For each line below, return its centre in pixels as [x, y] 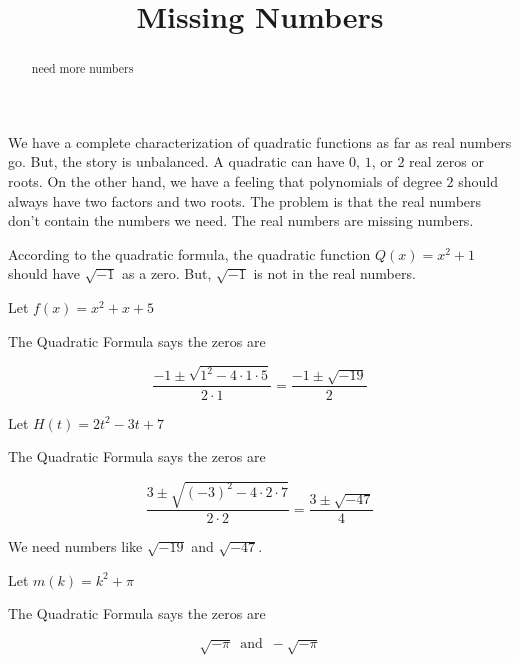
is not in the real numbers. [334, 273]
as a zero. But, [167, 273]
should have [44, 273]
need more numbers [82, 68]
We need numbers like [75, 546]
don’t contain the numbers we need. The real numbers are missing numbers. [241, 220]
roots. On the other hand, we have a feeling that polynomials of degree [225, 181]
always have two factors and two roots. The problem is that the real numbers [245, 200]
